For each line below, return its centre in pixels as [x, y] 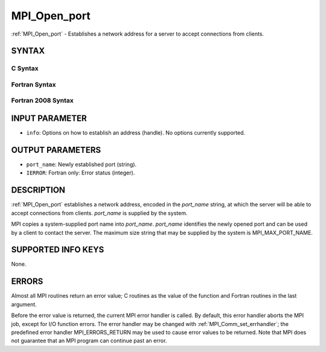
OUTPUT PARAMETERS [56, 150]
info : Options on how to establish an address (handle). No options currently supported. [136, 133]
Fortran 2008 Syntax [42, 101]
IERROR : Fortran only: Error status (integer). [81, 173]
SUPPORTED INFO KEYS [58, 250]
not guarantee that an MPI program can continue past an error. [89, 341]
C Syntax [25, 68]
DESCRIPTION [38, 190]
